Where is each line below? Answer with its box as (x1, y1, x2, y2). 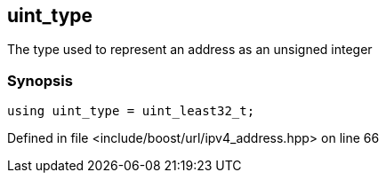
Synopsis (7, 71, 73, 90)
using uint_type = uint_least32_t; (7, 104, 255, 119)
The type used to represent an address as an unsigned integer (7, 42, 373, 58)
